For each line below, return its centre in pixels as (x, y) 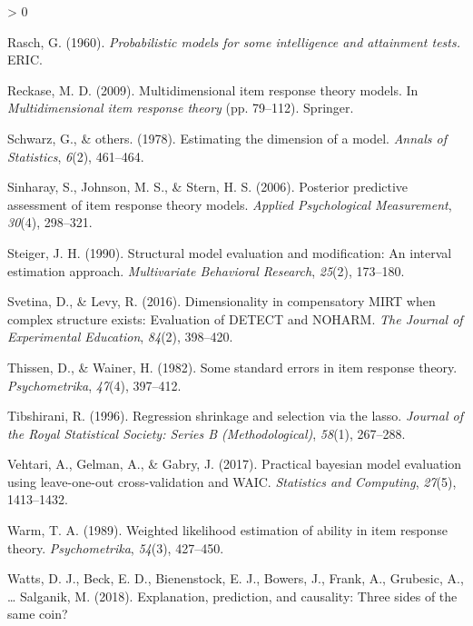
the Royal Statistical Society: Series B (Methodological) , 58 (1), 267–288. (207, 433)
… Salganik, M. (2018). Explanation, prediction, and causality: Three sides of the (232, 596)
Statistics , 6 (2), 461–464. (76, 156)
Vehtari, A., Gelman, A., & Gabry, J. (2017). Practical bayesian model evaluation (235, 464)
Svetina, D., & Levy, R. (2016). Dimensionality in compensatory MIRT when (222, 301)
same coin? (38, 614)
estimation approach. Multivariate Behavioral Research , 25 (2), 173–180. (206, 270)
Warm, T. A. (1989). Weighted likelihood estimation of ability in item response (227, 530)
